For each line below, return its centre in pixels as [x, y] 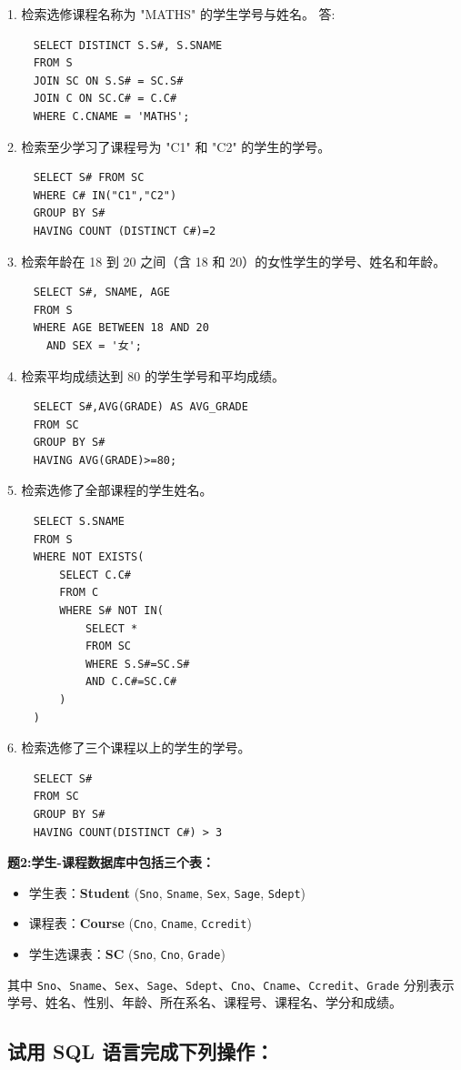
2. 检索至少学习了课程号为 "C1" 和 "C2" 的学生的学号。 [169, 146]
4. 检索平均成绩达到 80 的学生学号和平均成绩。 [146, 375]
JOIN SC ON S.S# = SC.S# [108, 81]
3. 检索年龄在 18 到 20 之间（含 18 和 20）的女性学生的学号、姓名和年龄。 [227, 261]
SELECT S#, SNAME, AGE [101, 293]
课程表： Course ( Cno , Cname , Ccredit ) [140, 923]
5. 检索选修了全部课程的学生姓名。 [110, 490]
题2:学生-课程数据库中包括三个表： [111, 862]
